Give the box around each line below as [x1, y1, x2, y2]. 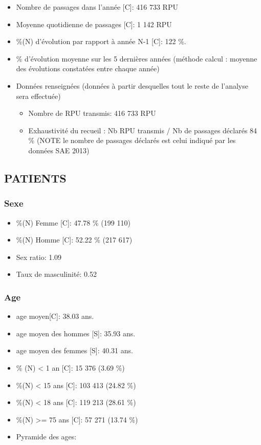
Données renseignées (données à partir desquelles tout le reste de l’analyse [16, 80, 248, 91]
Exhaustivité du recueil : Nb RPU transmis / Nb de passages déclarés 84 [28, 125, 257, 135]
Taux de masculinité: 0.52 [16, 269, 97, 279]
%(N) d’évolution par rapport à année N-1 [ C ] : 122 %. [16, 36, 186, 47]
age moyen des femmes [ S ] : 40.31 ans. [16, 345, 133, 356]
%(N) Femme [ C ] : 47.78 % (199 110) [16, 217, 130, 228]
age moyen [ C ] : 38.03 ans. [16, 311, 94, 321]
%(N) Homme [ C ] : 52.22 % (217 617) [16, 234, 133, 245]
